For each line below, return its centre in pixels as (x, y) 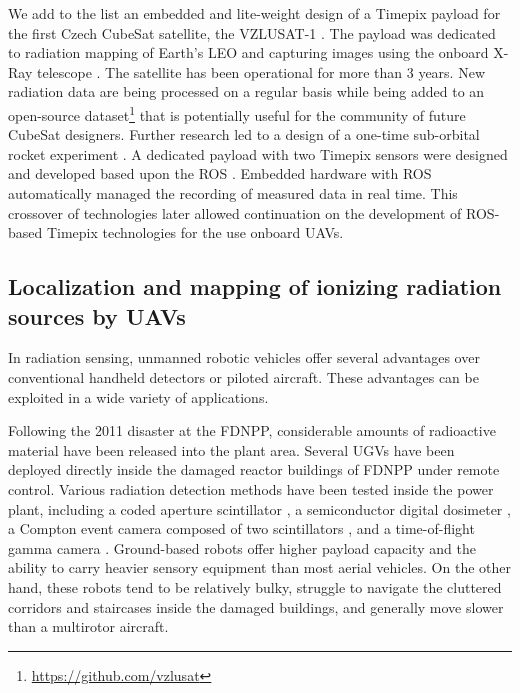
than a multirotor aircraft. (88, 626)
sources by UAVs (97, 315)
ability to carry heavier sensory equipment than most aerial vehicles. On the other (259, 567)
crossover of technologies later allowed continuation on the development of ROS (251, 212)
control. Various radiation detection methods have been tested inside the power (251, 488)
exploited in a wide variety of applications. (138, 396)
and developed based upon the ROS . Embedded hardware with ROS (220, 173)
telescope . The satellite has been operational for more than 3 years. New (261, 71)
